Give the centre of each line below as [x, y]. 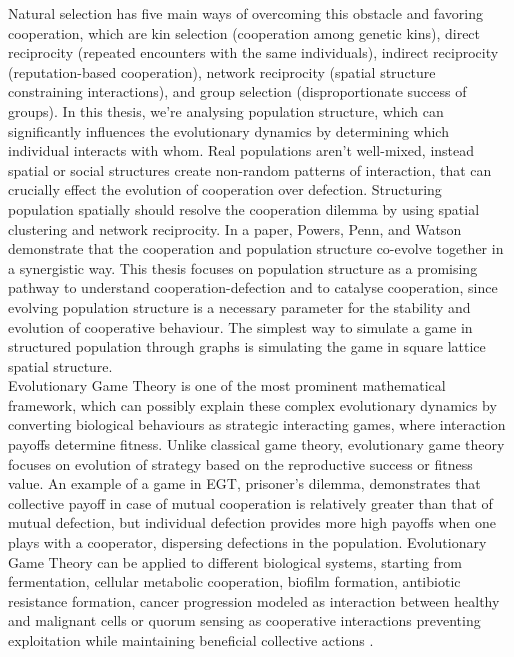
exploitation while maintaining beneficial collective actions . [191, 640]
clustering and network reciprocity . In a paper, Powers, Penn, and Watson [235, 228]
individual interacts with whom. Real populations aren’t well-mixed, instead [241, 150]
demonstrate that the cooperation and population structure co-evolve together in [256, 248]
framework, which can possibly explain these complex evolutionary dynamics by [252, 404]
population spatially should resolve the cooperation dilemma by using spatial [244, 208]
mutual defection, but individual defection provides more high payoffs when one [252, 522]
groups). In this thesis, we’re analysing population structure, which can [226, 110]
